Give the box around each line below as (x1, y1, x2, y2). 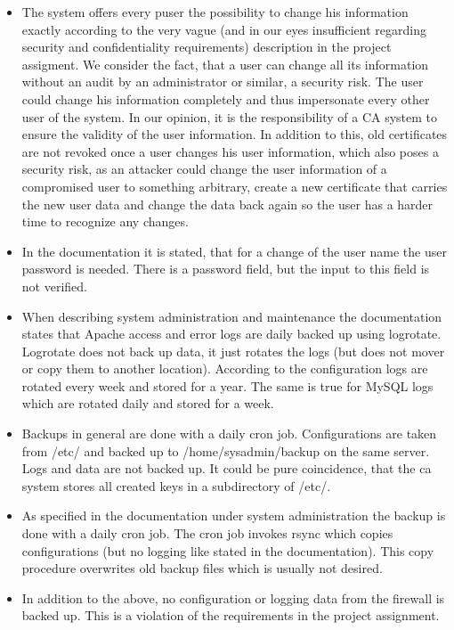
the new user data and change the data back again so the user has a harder (21, 194, 434, 213)
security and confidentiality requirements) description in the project (21, 37, 392, 56)
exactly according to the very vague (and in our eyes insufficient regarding (21, 20, 426, 38)
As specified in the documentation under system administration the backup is (21, 506, 446, 525)
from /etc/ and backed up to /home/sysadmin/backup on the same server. (21, 441, 430, 460)
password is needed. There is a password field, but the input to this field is (21, 259, 430, 278)
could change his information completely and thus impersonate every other (21, 89, 430, 108)
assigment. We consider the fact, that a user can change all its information (21, 54, 429, 73)
